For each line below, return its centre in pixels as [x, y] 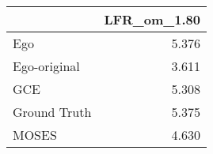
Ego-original [46, 66]
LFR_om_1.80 [152, 19]
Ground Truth [52, 112]
